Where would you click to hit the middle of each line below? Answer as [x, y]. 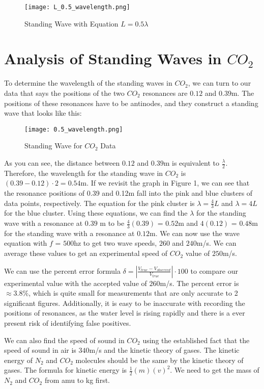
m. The [243, 93]
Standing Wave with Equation [71, 23]
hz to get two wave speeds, [115, 243]
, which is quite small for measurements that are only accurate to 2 [133, 293]
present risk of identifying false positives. [68, 323]
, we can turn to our [219, 83]
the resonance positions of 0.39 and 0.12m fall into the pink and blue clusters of [128, 193]
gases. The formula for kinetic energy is [66, 370]
